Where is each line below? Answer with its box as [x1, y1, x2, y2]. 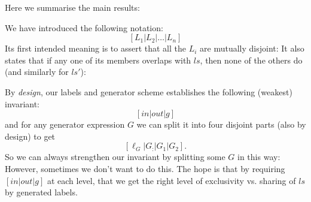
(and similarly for [5, 65, 69, 78]
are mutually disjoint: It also [200, 42, 304, 55]
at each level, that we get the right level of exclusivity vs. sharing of [47, 174, 296, 186]
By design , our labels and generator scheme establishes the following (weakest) [5, 85, 292, 98]
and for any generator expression [5, 118, 125, 131]
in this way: [237, 150, 280, 163]
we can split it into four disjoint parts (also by [136, 118, 306, 131]
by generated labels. [5, 186, 78, 198]
